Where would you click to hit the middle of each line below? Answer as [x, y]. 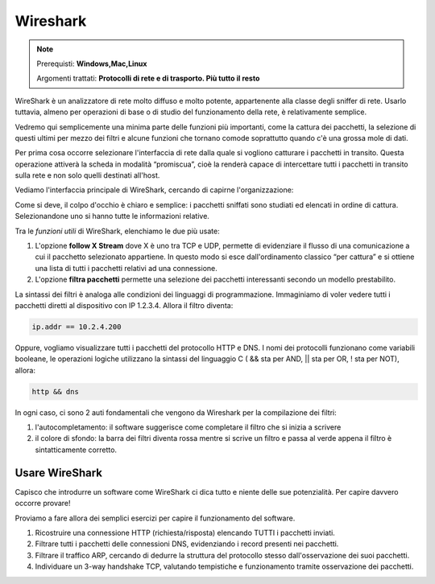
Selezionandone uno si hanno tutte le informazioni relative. [112, 216]
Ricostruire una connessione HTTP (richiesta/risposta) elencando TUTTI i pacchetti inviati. [185, 533]
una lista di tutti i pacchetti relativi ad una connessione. [126, 268]
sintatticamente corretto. [76, 450]
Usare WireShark [58, 473]
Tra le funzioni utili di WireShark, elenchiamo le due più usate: [118, 231]
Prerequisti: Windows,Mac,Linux [92, 64]
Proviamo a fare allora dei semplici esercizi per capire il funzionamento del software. [155, 518]
